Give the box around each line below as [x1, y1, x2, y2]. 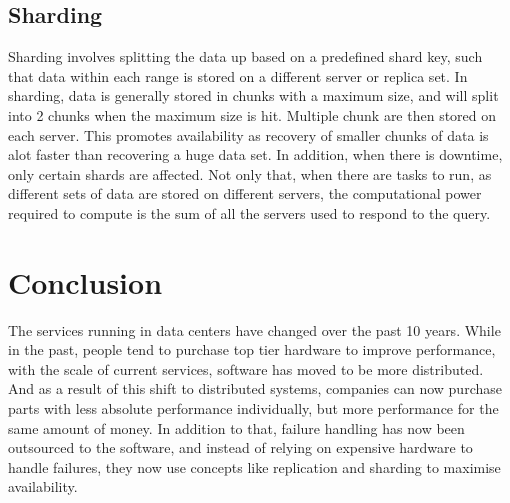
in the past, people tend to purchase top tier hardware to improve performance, [8, 339, 496, 360]
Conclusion [8, 261, 163, 302]
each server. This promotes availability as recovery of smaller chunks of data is [8, 124, 489, 145]
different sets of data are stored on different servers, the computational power [8, 183, 482, 204]
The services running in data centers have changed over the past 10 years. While [8, 319, 501, 340]
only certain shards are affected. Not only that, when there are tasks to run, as [8, 163, 492, 184]
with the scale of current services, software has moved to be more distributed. [8, 358, 484, 379]
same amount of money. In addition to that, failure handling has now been [8, 417, 465, 438]
